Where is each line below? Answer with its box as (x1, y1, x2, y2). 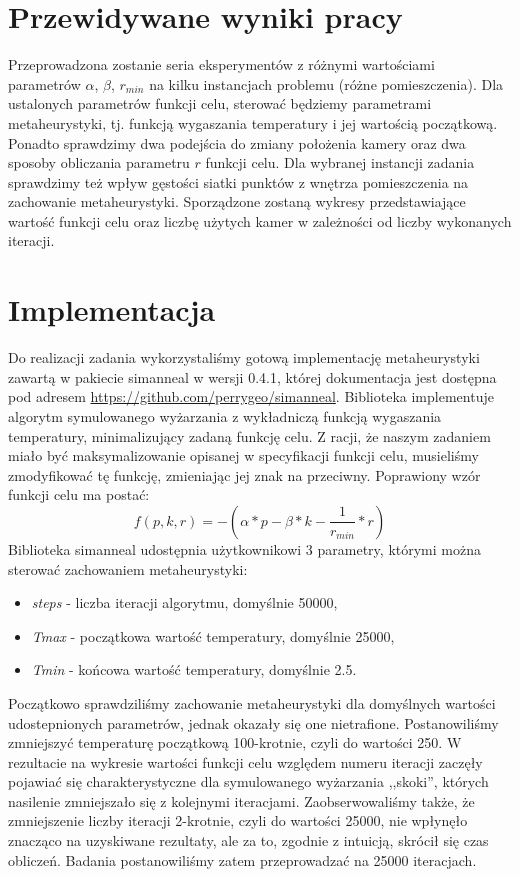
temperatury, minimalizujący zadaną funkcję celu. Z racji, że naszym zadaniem (8, 425, 491, 446)
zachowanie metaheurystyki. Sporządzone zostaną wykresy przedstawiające (8, 191, 466, 212)
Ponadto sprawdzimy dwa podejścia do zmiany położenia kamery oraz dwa (8, 132, 466, 153)
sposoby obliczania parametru (8, 152, 190, 173)
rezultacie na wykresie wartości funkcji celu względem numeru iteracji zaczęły (8, 751, 483, 772)
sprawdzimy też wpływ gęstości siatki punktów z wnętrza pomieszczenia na (8, 171, 469, 192)
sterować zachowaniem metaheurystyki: (8, 558, 248, 579)
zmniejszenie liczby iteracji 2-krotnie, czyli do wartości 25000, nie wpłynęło (8, 810, 468, 831)
